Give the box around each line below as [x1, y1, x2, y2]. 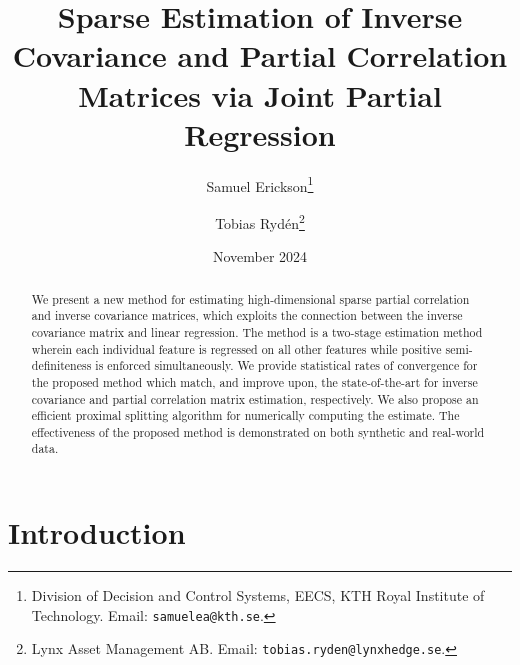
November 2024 [212, 246, 308, 267]
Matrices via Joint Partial [78, 74, 442, 115]
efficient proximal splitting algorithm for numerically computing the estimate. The [31, 407, 460, 424]
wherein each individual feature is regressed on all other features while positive [31, 340, 442, 357]
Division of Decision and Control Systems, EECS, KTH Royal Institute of [31, 585, 485, 606]
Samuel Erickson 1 [206, 172, 314, 196]
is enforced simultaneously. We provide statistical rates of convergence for [95, 357, 478, 374]
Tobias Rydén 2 [215, 209, 305, 233]
